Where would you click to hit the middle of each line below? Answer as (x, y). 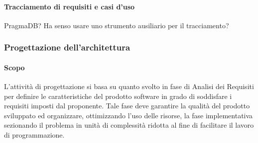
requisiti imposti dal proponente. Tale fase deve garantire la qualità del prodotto (127, 106)
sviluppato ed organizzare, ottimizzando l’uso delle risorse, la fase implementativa (129, 115)
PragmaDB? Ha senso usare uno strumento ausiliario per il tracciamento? (117, 25)
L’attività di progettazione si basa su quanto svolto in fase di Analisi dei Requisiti (129, 86)
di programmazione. (34, 135)
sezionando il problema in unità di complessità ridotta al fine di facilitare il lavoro (129, 125)
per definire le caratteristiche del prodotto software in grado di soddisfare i (118, 96)
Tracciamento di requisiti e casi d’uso (69, 6)
